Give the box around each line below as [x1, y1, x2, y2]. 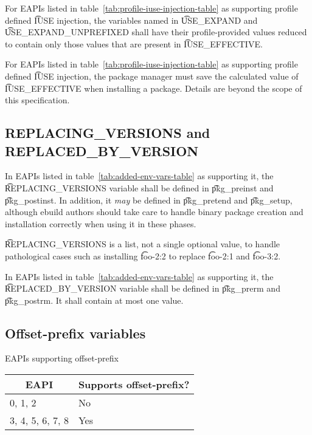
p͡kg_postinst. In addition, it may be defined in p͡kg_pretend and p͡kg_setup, [5, 193, 293, 206]
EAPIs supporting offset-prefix [5, 352, 119, 365]
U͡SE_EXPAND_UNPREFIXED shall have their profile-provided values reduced [5, 26, 307, 38]
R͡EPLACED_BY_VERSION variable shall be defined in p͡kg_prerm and [5, 282, 280, 295]
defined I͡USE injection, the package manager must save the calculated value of [5, 69, 299, 82]
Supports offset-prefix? [78, 377, 190, 392]
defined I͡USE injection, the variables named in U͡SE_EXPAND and [5, 13, 258, 26]
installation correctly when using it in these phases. [5, 217, 196, 230]
